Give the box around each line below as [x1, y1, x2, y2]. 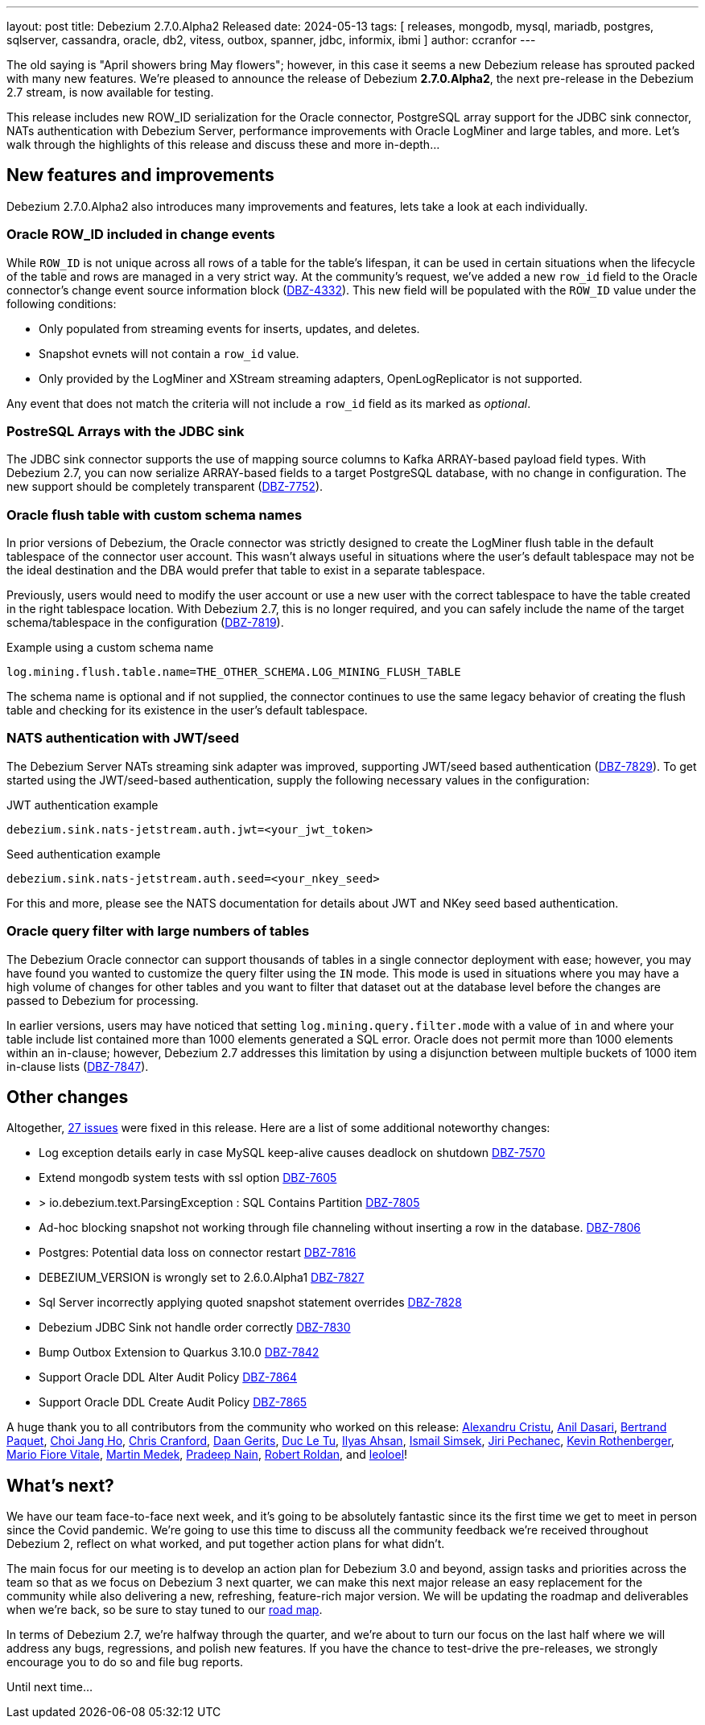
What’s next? [6, 1475, 114, 1496]
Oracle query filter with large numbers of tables [6, 923, 310, 940]
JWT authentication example [6, 797, 159, 812]
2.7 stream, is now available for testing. [6, 85, 214, 99]
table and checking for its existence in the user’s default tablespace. [6, 703, 368, 718]
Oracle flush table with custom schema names [6, 506, 303, 523]
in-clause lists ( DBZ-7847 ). [6, 1059, 149, 1073]
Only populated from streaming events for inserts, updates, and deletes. [39, 321, 420, 336]
